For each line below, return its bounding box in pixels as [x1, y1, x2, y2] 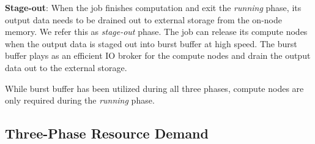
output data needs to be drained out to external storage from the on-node [5, 13, 282, 26]
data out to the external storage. [5, 61, 127, 74]
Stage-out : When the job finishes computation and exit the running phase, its [5, 1, 302, 13]
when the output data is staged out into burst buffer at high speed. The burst [5, 37, 297, 50]
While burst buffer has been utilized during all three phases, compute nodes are [5, 81, 304, 94]
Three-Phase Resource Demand [5, 124, 209, 143]
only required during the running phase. [5, 94, 155, 107]
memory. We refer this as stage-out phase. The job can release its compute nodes [5, 25, 308, 38]
